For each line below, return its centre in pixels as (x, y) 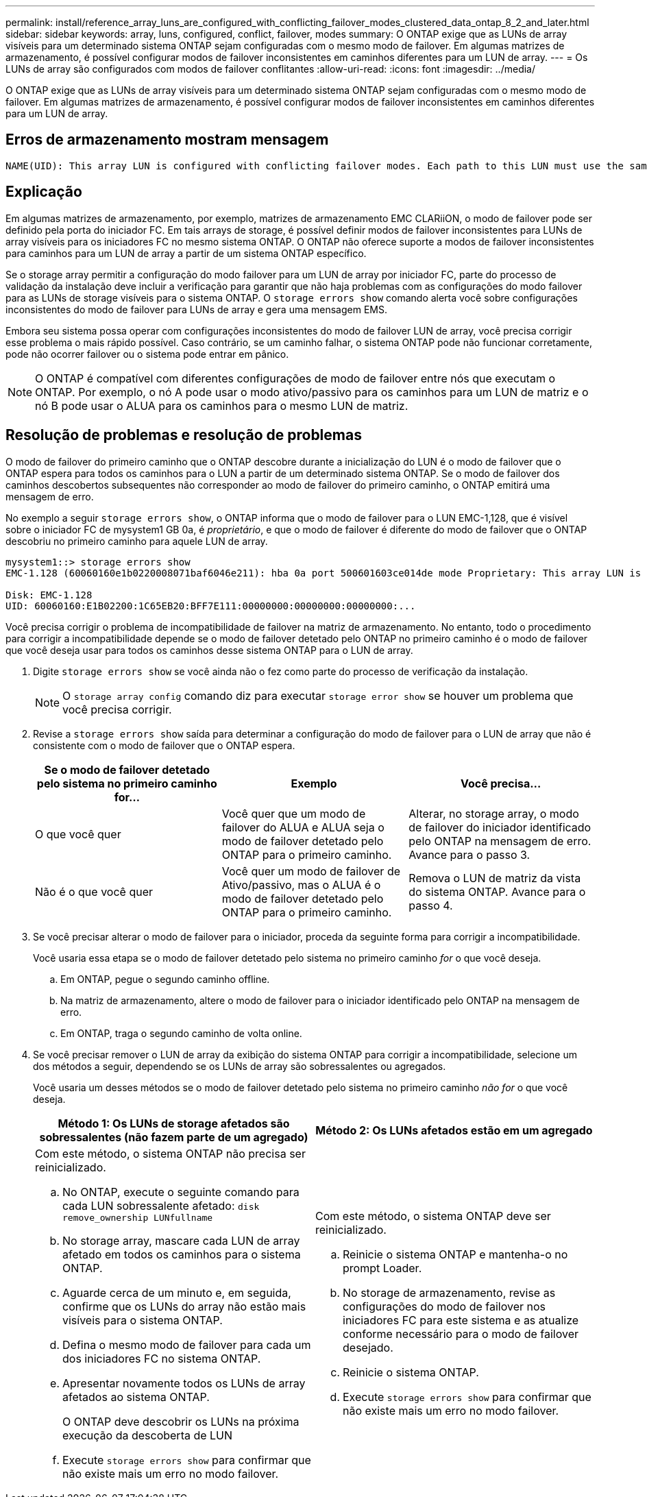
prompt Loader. (382, 1268)
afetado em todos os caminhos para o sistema (182, 1254)
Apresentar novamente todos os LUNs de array (184, 1383)
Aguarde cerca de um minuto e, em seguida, (177, 1292)
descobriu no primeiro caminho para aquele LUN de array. (137, 541)
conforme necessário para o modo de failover (461, 1334)
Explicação (44, 192)
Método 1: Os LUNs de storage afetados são (174, 1123)
